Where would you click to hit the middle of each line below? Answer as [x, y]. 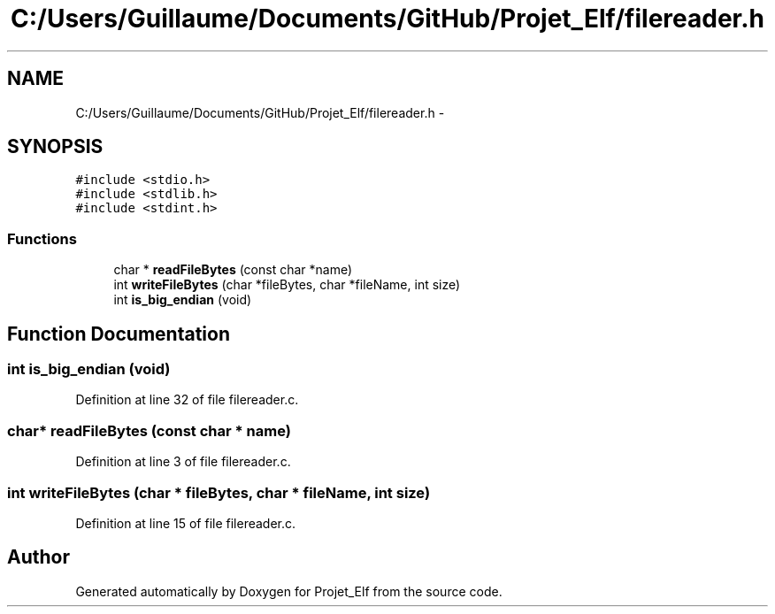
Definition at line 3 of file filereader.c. [183, 462]
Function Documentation [119, 334]
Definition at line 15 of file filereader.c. [186, 523]
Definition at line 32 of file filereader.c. [187, 400]
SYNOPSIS [55, 147]
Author [38, 557]
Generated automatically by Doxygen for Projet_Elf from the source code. [289, 591]
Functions [42, 238]
